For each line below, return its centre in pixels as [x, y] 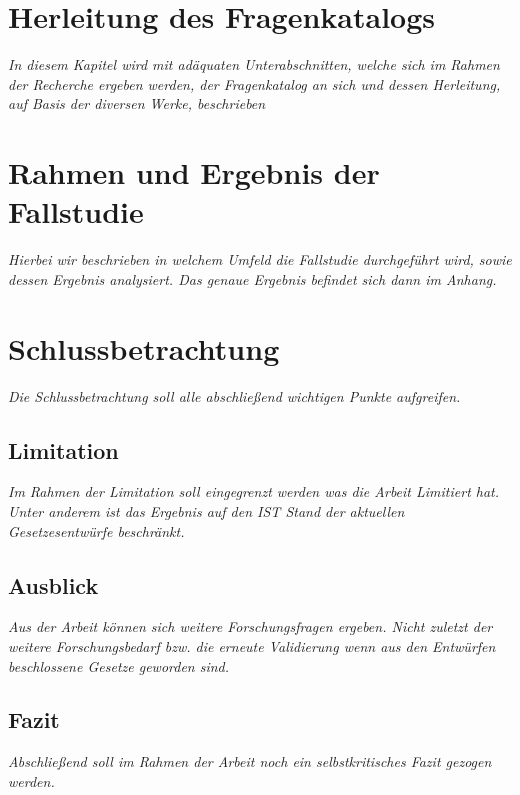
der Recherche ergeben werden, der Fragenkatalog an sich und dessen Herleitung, [254, 83]
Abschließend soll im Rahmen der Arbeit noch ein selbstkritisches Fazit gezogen [250, 761]
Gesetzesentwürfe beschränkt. [96, 530]
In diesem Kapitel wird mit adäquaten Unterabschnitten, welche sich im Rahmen [254, 64]
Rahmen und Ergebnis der [194, 172]
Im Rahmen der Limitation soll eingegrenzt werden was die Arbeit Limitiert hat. [254, 491]
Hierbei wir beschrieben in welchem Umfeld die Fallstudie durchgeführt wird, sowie [260, 259]
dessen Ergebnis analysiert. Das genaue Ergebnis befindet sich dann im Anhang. [252, 278]
